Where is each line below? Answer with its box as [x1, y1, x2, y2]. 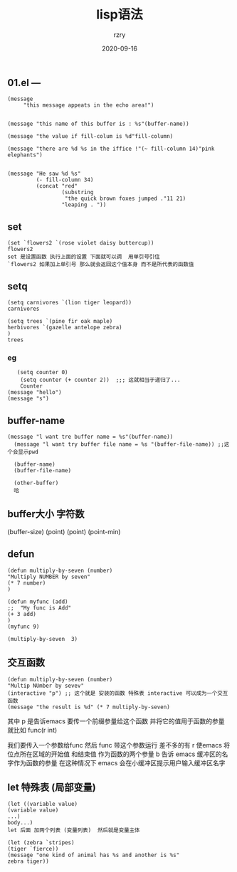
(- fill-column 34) [36, 176, 94, 184]
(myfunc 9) [7, 623, 40, 630]
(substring [61, 189, 94, 196]
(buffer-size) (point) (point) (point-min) [7, 527, 121, 536]
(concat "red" [36, 183, 78, 190]
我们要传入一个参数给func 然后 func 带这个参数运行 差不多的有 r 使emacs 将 [7, 740, 230, 749]
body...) [7, 819, 33, 826]
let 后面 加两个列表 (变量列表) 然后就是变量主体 [7, 826, 140, 834]
